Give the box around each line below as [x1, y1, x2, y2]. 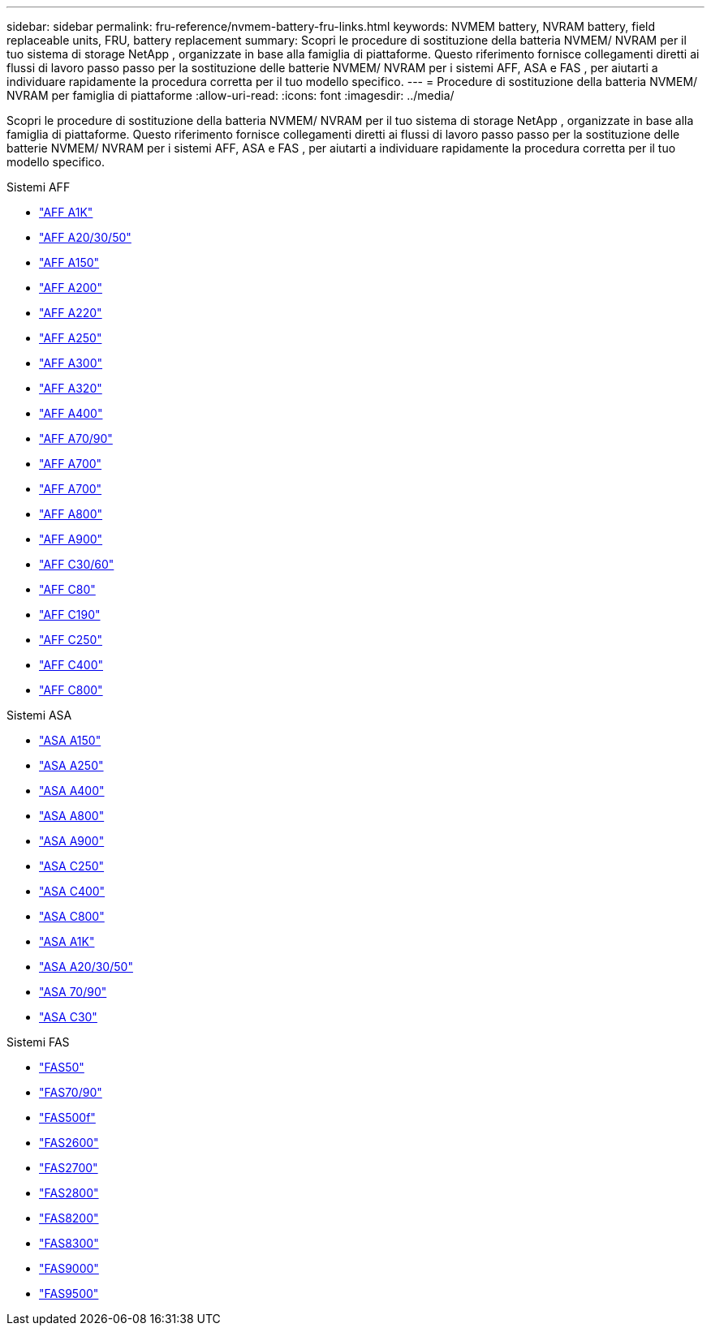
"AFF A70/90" [39, 432, 113, 445]
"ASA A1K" [39, 935, 95, 948]
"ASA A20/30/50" [39, 960, 133, 973]
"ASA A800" [39, 809, 105, 823]
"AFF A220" [39, 306, 102, 320]
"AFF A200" [39, 281, 102, 294]
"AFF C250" [39, 633, 102, 647]
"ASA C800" [39, 909, 105, 923]
